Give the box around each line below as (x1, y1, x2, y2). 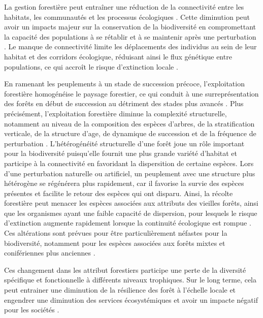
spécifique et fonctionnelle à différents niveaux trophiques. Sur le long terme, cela (4, 274, 256, 285)
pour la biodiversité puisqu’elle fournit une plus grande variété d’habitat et (4, 148, 238, 158)
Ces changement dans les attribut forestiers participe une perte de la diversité (4, 264, 246, 275)
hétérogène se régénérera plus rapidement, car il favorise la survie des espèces (4, 178, 244, 188)
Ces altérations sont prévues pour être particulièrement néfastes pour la (4, 228, 227, 238)
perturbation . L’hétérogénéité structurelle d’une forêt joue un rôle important (4, 138, 245, 148)
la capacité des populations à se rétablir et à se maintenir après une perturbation (4, 31, 256, 42)
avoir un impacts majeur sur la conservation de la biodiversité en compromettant (4, 21, 256, 32)
